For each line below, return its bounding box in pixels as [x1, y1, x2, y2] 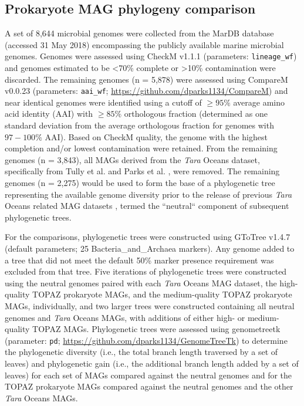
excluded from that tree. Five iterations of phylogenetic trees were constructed [5, 265, 287, 278]
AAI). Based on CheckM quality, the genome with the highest [45, 130, 268, 143]
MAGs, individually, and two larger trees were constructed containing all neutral [5, 299, 295, 312]
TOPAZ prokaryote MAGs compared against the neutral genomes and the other [5, 380, 293, 393]
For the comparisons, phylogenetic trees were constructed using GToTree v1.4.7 [5, 231, 291, 243]
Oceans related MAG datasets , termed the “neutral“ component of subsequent [5, 199, 289, 212]
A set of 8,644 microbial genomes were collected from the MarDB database [5, 27, 274, 39]
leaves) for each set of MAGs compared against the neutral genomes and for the [5, 368, 292, 381]
